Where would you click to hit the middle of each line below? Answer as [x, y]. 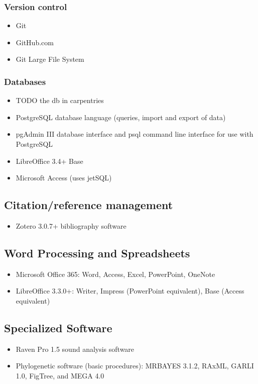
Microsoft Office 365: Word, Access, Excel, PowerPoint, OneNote [115, 274]
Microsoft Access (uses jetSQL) [64, 178]
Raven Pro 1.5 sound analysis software [75, 349]
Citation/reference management [89, 205]
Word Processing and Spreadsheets [97, 253]
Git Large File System [50, 59]
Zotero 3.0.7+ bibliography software [71, 225]
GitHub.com [35, 42]
